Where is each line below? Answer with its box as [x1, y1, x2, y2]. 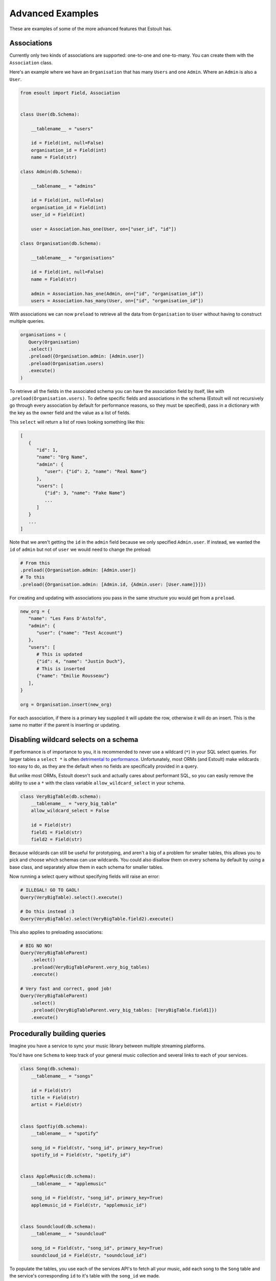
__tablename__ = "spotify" [31, 1130, 99, 1136]
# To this [20, 574, 45, 580]
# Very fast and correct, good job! [20, 986, 112, 991]
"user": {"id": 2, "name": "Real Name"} [44, 469, 147, 474]
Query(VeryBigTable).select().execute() [20, 894, 123, 900]
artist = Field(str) [31, 1102, 83, 1108]
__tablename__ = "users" [31, 126, 94, 132]
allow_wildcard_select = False [31, 808, 109, 814]
